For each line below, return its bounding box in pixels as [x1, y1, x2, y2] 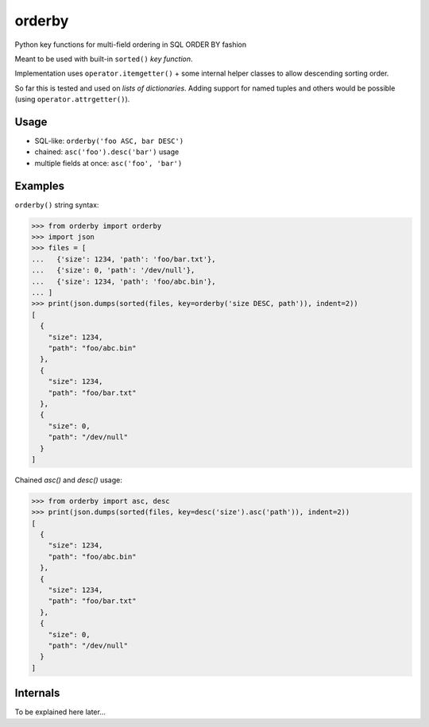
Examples [14, 179, 65, 192]
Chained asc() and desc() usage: [14, 475, 122, 485]
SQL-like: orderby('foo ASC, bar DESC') [34, 136, 184, 146]
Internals [14, 686, 60, 700]
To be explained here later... [14, 707, 106, 717]
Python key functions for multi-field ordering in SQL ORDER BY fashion [14, 40, 247, 49]
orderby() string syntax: [14, 199, 99, 210]
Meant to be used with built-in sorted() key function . [14, 54, 194, 64]
